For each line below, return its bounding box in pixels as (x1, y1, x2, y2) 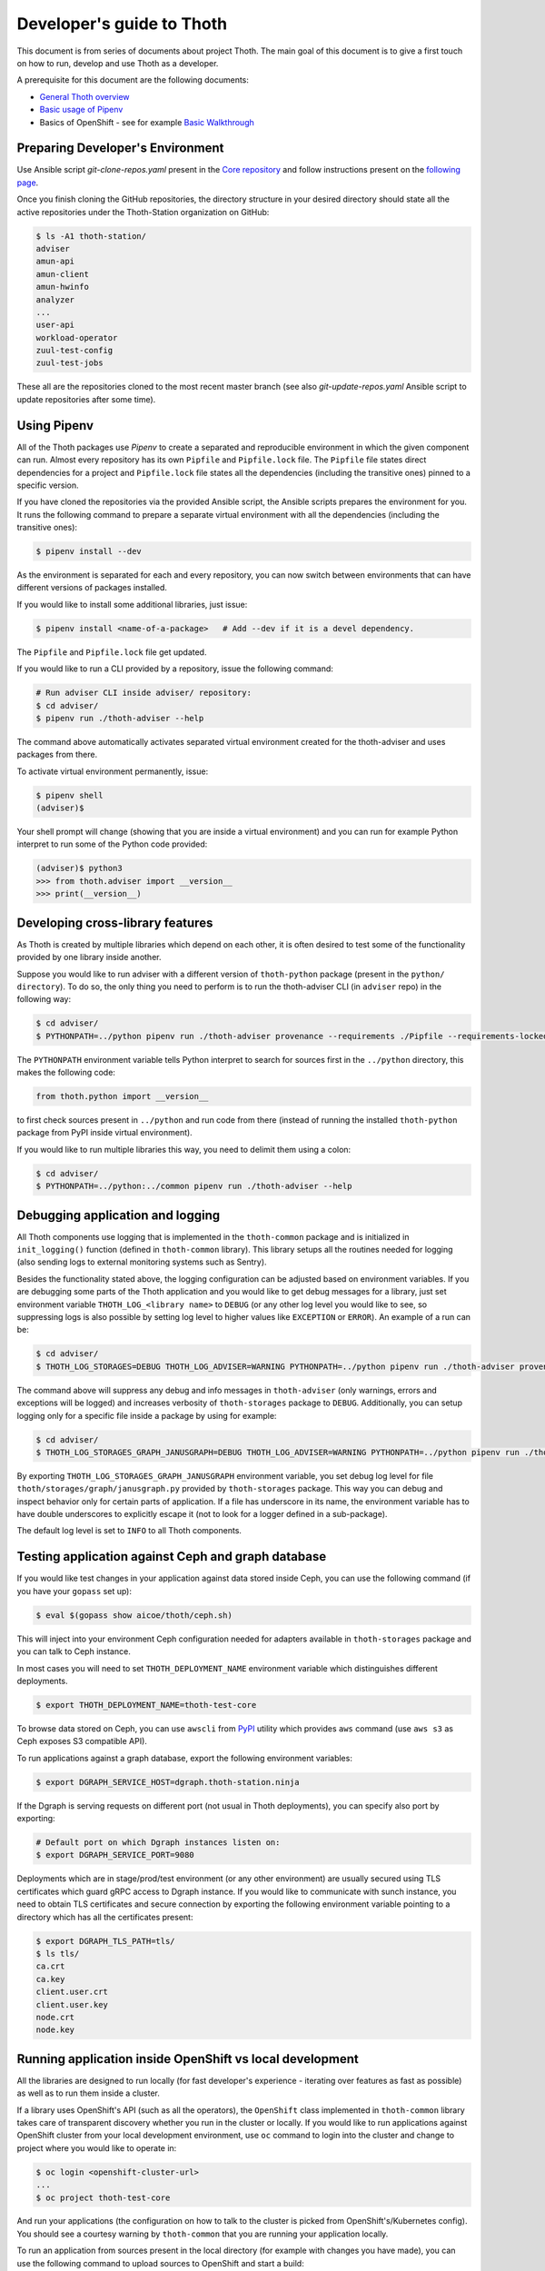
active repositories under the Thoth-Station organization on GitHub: (16, 206, 270, 217)
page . (16, 177, 39, 188)
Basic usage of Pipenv (39, 104, 124, 115)
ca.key (35, 1974, 65, 1984)
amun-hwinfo (35, 282, 90, 293)
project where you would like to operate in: (16, 2142, 177, 2153)
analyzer (35, 294, 75, 304)
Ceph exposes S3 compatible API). (16, 1736, 147, 1747)
